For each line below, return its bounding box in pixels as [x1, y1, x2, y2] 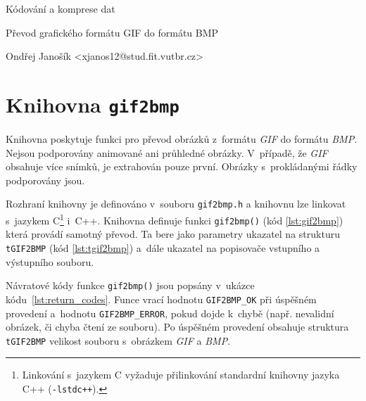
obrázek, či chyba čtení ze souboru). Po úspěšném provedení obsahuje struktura [6, 319, 349, 334]
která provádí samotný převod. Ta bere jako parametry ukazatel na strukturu [6, 227, 340, 241]
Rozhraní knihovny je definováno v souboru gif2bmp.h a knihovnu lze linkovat [6, 196, 346, 211]
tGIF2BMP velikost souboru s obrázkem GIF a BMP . [6, 333, 231, 348]
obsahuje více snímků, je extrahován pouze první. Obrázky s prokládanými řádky [6, 159, 358, 174]
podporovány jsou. [6, 172, 85, 187]
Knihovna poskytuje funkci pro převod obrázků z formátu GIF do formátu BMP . [6, 132, 358, 146]
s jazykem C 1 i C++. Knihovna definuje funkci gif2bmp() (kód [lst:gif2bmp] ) [6, 211, 343, 227]
